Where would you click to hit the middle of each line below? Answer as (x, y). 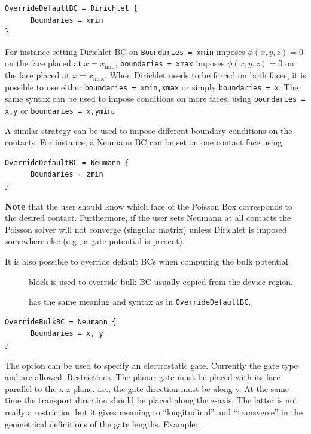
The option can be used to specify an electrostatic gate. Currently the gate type (151, 365)
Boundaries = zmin (67, 174)
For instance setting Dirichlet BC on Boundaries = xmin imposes (125, 51)
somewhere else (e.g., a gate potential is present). (95, 241)
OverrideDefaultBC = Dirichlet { (71, 8)
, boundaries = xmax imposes (170, 63)
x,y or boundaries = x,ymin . (60, 110)
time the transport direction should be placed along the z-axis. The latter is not (151, 400)
